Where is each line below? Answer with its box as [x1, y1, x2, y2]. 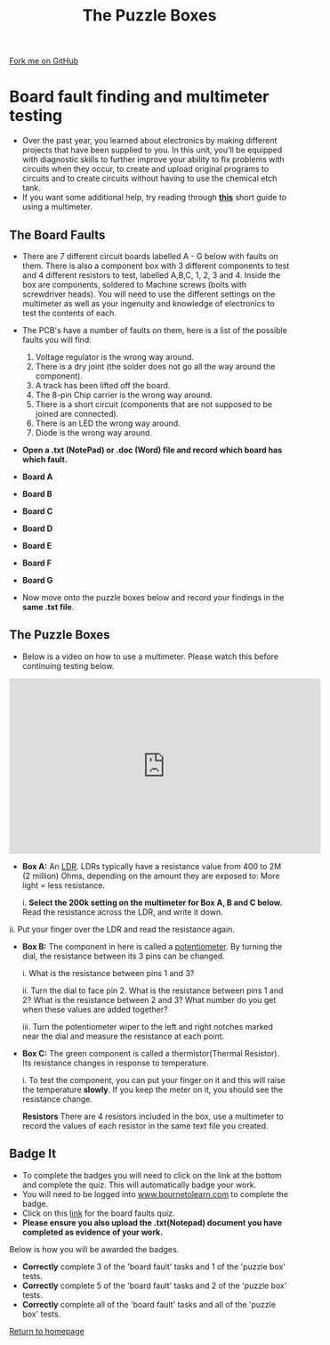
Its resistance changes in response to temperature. [21, 1057, 209, 1068]
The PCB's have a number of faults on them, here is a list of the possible [21, 324, 287, 335]
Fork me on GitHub [9, 55, 78, 67]
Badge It [9, 1146, 56, 1162]
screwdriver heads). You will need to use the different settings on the [21, 289, 276, 299]
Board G [21, 575, 53, 585]
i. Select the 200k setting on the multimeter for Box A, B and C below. [21, 897, 283, 908]
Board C [21, 505, 53, 517]
